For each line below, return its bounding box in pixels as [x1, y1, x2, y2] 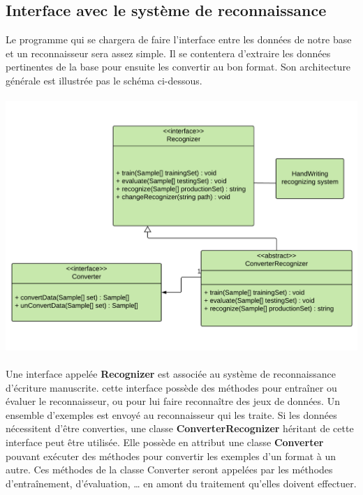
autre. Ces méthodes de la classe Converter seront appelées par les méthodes [6, 462, 333, 477]
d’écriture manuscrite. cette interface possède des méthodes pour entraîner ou [6, 380, 337, 394]
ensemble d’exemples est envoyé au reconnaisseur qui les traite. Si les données [6, 407, 337, 422]
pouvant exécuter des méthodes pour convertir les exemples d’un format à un [6, 448, 336, 463]
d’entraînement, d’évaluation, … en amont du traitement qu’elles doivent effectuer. [6, 475, 357, 490]
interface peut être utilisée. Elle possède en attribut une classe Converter [6, 435, 324, 450]
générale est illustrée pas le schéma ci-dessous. [6, 73, 202, 87]
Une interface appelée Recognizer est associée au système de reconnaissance [6, 367, 336, 381]
